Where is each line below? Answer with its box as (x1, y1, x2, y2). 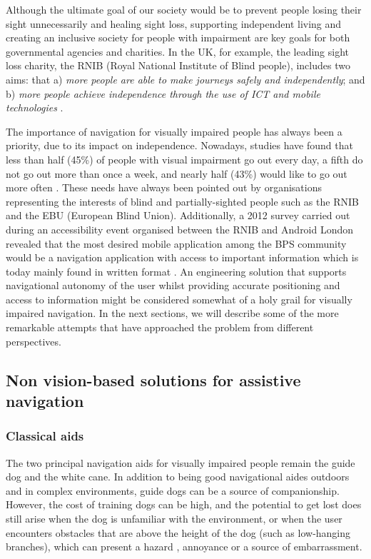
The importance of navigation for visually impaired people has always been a (6, 124, 342, 139)
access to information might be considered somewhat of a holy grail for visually (6, 291, 352, 306)
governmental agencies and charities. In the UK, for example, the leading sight (6, 44, 349, 59)
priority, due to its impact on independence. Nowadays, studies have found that (6, 138, 353, 153)
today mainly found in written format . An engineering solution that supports (6, 263, 347, 278)
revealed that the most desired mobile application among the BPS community (6, 236, 347, 251)
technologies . (6, 100, 63, 115)
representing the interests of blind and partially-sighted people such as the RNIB (6, 193, 359, 208)
